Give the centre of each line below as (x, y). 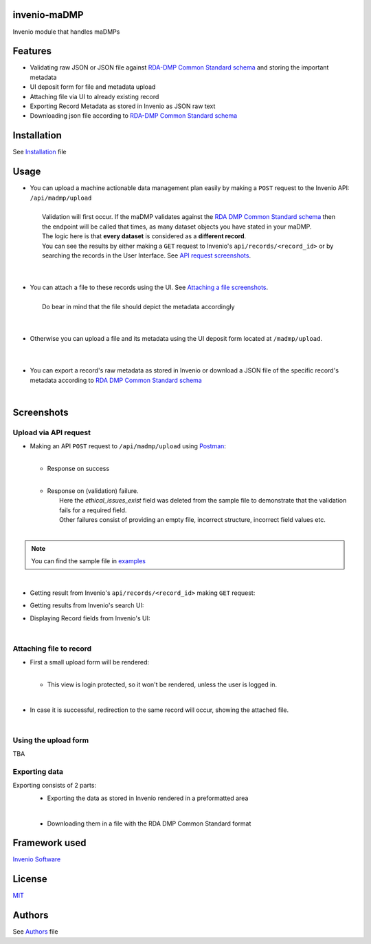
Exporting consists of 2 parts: (54, 786)
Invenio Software (37, 859)
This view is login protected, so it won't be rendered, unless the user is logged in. (162, 684)
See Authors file (35, 932)
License (30, 879)
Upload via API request (52, 432)
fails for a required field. (93, 510)
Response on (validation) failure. (93, 491)
